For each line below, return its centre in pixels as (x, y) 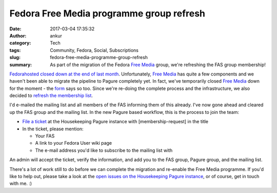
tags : (15, 50)
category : (20, 43)
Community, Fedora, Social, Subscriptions (94, 50)
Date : (15, 29)
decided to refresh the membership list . (51, 95)
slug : (15, 57)
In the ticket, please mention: (53, 129)
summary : (21, 65)
